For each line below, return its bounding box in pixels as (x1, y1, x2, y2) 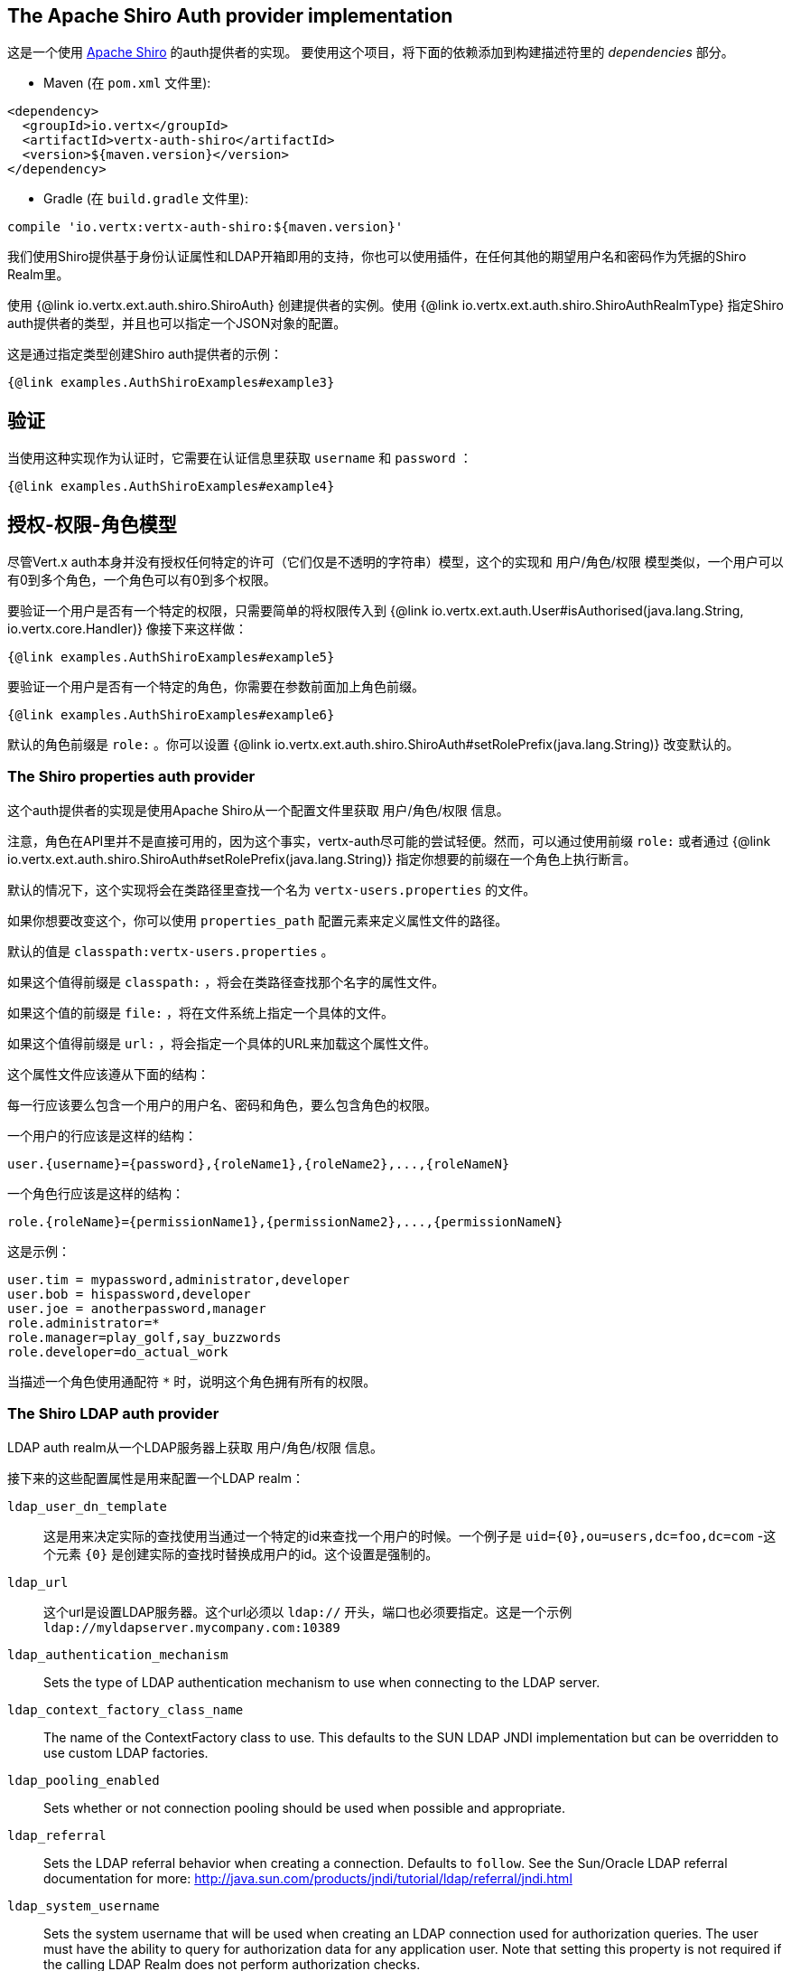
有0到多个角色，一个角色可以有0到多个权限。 (7, 572, 276, 588)
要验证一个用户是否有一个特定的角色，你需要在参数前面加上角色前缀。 (7, 679, 424, 695)
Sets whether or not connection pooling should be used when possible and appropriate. (43, 1799, 565, 1816)
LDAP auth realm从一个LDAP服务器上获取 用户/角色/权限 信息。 (7, 1439, 383, 1455)
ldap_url (7, 1574, 69, 1590)
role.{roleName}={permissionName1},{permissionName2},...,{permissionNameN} (7, 1214, 563, 1229)
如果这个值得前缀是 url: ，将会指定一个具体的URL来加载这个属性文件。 (7, 1035, 436, 1051)
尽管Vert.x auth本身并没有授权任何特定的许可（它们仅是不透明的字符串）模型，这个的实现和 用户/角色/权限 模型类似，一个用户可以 (7, 554, 784, 570)
